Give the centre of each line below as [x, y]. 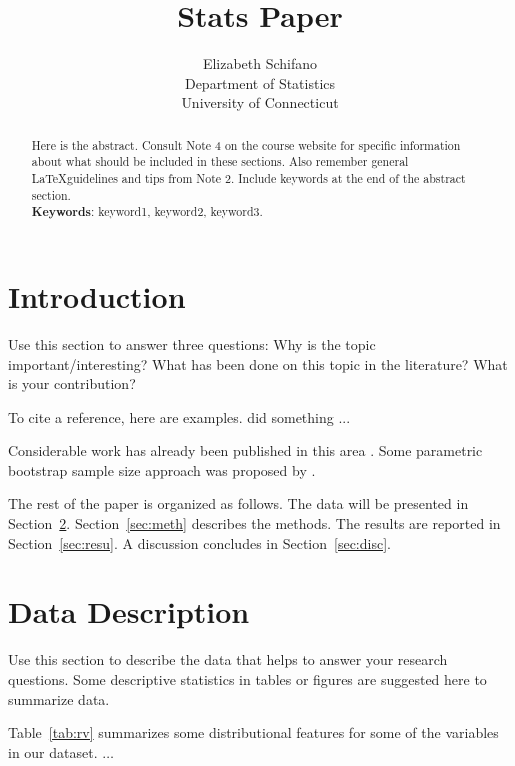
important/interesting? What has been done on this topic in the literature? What [258, 363]
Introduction [97, 295]
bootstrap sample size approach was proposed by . [162, 469]
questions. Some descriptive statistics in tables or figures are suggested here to [247, 678]
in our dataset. [53, 751]
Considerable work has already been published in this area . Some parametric [245, 450]
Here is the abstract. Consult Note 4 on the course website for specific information [246, 144]
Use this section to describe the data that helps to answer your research [228, 659]
